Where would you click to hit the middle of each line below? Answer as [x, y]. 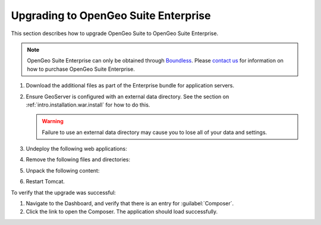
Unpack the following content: [63, 170]
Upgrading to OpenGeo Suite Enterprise [111, 15]
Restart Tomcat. [45, 182]
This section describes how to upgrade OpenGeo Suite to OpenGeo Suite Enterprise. [115, 33]
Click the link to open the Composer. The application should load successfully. [122, 212]
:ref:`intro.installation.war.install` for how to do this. [88, 105]
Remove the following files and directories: [78, 160]
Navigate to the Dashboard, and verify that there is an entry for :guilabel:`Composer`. [130, 204]
